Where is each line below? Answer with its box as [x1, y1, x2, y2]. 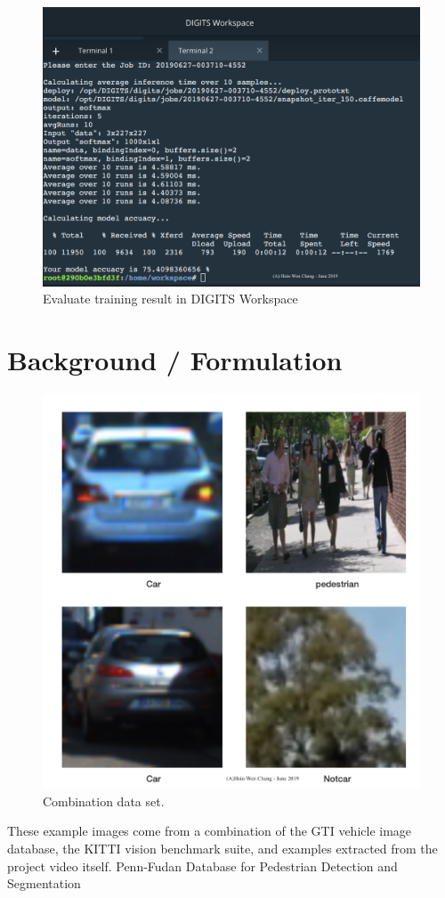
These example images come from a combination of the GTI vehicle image [7, 821, 412, 840]
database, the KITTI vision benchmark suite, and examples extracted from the [7, 838, 438, 857]
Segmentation [7, 874, 81, 893]
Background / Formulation [7, 342, 343, 378]
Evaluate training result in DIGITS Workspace [43, 289, 298, 308]
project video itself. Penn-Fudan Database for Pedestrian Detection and [7, 856, 398, 875]
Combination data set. [43, 791, 165, 810]
